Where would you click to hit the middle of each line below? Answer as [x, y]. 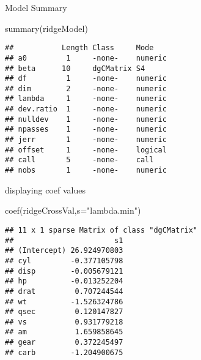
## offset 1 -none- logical [86, 150]
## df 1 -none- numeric [86, 79]
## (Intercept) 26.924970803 [64, 251]
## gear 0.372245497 [64, 343]
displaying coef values [45, 189]
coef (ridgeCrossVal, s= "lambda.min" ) [73, 210]
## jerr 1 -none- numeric [86, 140]
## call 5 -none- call [79, 160]
